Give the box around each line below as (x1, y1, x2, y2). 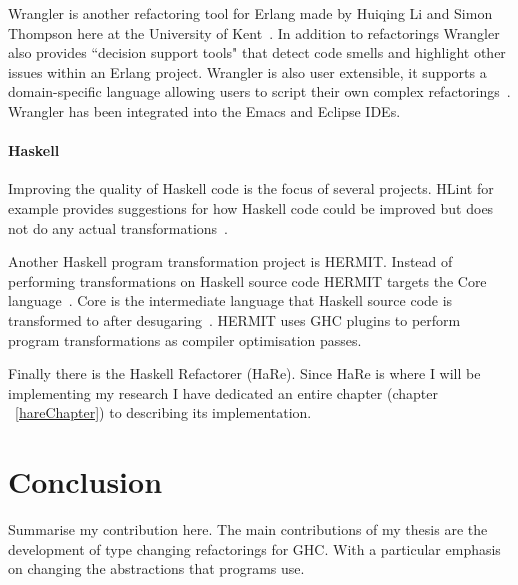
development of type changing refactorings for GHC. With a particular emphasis (8, 538, 501, 559)
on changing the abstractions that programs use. (8, 558, 305, 579)
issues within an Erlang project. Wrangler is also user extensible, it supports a (8, 61, 487, 82)
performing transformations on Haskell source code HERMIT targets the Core (8, 270, 487, 291)
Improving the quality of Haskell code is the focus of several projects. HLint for (8, 178, 494, 199)
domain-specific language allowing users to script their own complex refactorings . (8, 81, 511, 102)
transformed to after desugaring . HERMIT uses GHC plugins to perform (8, 309, 461, 330)
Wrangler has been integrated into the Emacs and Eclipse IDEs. (8, 100, 401, 121)
